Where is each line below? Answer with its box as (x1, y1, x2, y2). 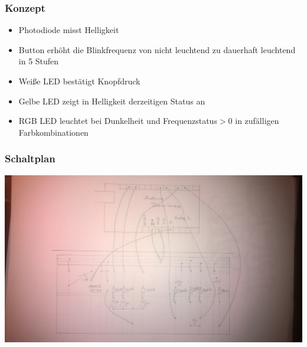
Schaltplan (5, 151, 55, 166)
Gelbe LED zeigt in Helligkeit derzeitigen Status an (18, 94, 205, 107)
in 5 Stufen (18, 55, 59, 67)
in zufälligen (235, 114, 279, 127)
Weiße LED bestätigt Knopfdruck (18, 75, 141, 87)
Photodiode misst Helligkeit (18, 24, 119, 36)
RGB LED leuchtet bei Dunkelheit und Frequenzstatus (18, 114, 217, 127)
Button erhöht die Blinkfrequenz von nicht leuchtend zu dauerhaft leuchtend (18, 43, 296, 55)
